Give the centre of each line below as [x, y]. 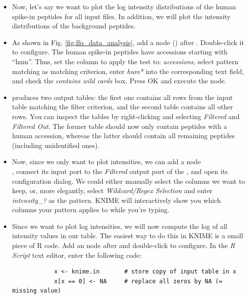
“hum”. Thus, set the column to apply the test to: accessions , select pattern [125, 61]
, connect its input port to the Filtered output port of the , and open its [120, 171]
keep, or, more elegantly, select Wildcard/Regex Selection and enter [112, 190]
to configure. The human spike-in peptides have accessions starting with [120, 52]
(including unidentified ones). [56, 145]
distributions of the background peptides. [74, 26]
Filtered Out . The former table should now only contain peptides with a [120, 126]
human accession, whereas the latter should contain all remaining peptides [123, 136]
